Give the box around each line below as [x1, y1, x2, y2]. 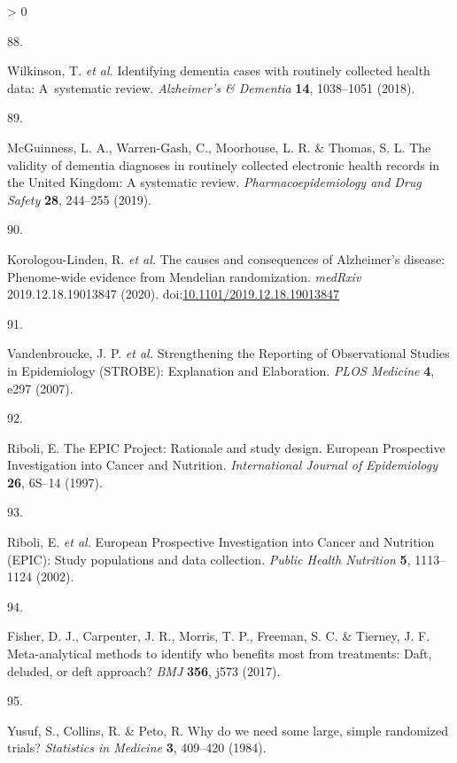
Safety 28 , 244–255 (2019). [7, 190, 151, 208]
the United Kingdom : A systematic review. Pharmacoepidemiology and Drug [7, 173, 422, 191]
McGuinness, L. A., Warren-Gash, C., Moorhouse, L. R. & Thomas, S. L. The [7, 137, 431, 156]
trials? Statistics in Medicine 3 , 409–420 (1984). [7, 738, 267, 757]
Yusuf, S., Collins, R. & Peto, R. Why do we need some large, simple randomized [7, 720, 448, 739]
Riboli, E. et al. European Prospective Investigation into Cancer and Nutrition [7, 533, 435, 551]
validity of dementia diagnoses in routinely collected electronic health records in [7, 155, 440, 174]
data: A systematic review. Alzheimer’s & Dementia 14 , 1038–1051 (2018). [7, 78, 415, 97]
